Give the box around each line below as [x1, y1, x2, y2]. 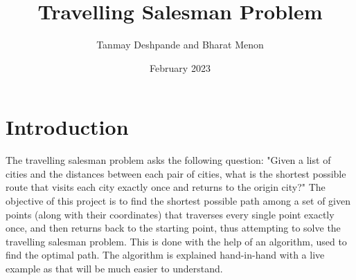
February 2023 [150, 60, 211, 75]
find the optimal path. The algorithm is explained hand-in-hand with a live [6, 248, 325, 262]
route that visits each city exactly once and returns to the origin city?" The [6, 180, 326, 194]
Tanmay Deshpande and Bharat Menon [96, 37, 264, 52]
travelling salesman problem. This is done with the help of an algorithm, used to [6, 234, 347, 248]
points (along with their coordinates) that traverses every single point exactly [6, 207, 335, 221]
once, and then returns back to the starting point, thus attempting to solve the [6, 221, 341, 235]
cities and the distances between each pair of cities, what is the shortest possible [6, 166, 346, 180]
